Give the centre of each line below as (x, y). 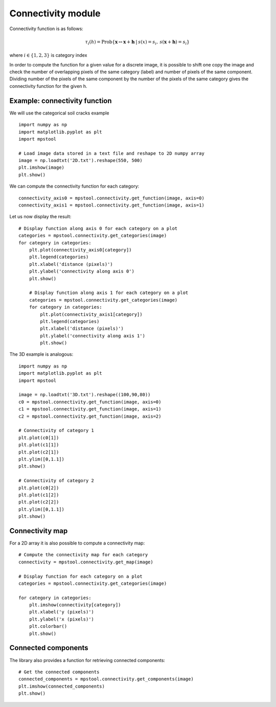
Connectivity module (55, 13)
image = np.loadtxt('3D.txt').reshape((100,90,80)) (85, 395)
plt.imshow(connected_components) (62, 686)
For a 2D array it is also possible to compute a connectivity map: (77, 543)
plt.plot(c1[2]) (39, 495)
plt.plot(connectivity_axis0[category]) (80, 250)
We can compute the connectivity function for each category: (74, 186)
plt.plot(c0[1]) (39, 438)
